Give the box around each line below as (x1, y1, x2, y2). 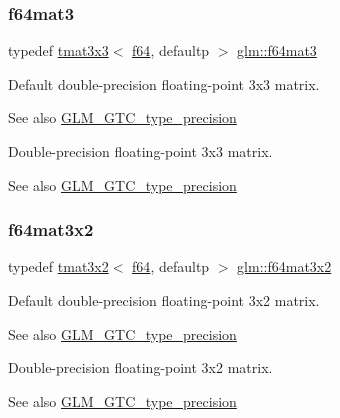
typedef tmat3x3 (8, 40, 109, 61)
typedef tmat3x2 (8, 256, 109, 277)
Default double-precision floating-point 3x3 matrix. (8, 73, 320, 94)
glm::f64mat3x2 (237, 256, 332, 277)
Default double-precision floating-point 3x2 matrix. (8, 290, 320, 310)
